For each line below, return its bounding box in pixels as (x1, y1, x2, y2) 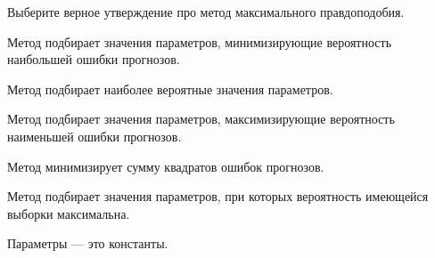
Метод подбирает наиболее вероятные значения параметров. (7, 79, 333, 98)
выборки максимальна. (7, 204, 130, 222)
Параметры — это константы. (7, 234, 168, 253)
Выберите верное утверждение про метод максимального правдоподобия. (7, 3, 405, 20)
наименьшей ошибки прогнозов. (7, 126, 182, 145)
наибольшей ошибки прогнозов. (7, 50, 180, 69)
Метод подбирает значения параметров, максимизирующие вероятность (7, 109, 395, 128)
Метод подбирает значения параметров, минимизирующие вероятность (7, 32, 392, 51)
